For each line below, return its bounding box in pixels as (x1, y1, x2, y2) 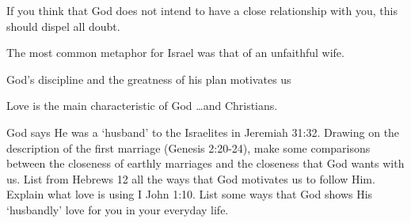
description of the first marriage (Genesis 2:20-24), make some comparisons (6, 139, 371, 156)
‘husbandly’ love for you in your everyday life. (6, 201, 229, 217)
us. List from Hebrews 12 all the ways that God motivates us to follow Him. (6, 170, 375, 187)
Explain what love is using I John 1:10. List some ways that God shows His (6, 186, 373, 202)
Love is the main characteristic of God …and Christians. (6, 97, 278, 114)
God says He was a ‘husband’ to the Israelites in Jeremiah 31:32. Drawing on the (6, 123, 400, 140)
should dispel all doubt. (6, 17, 120, 34)
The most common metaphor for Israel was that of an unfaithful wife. (6, 44, 344, 61)
